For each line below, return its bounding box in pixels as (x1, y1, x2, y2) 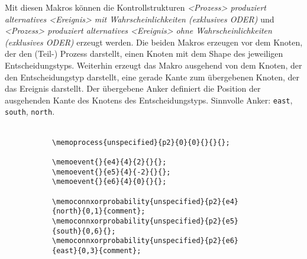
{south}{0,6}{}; (52, 226, 116, 235)
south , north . (5, 105, 55, 118)
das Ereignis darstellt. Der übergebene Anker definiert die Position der (5, 82, 261, 95)
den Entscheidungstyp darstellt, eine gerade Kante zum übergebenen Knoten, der (5, 70, 299, 83)
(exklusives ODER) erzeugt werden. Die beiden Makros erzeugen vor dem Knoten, (5, 35, 303, 48)
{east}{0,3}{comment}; (52, 246, 141, 255)
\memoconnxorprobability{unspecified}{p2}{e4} (52, 197, 238, 206)
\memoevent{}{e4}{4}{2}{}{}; (52, 157, 167, 166)
